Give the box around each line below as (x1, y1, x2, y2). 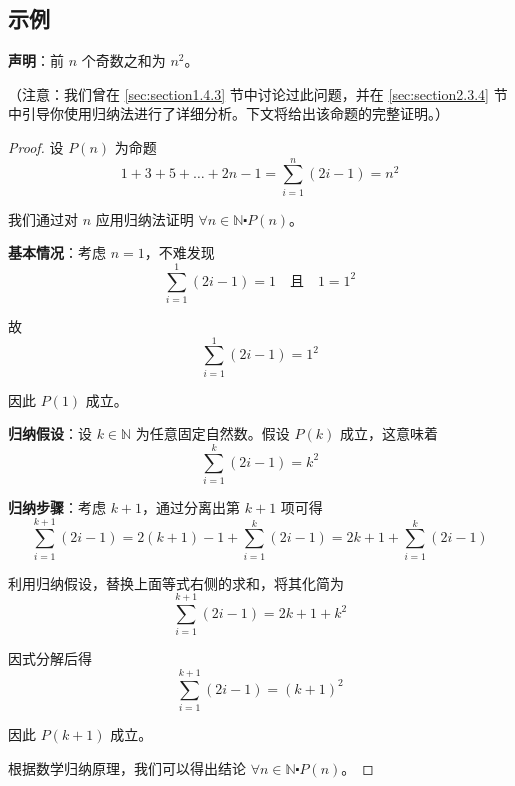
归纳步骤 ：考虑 (8, 497, 106, 518)
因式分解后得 (8, 648, 92, 669)
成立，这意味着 (339, 423, 438, 444)
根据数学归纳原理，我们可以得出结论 (8, 757, 246, 778)
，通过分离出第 (142, 497, 241, 518)
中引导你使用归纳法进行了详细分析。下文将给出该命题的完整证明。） (8, 103, 449, 124)
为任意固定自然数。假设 (135, 423, 290, 444)
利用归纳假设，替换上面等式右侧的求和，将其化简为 (8, 572, 344, 593)
